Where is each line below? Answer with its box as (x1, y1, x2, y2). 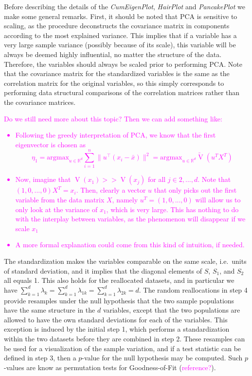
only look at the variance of (15, 204, 98, 214)
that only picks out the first (154, 185, 237, 195)
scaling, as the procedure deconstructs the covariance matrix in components (4, 20, 230, 31)
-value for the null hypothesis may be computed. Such (82, 353, 243, 363)
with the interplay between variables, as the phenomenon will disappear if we (15, 214, 246, 224)
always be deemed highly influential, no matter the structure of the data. (4, 49, 222, 59)
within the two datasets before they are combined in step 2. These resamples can (4, 333, 245, 343)
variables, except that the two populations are (103, 305, 240, 315)
